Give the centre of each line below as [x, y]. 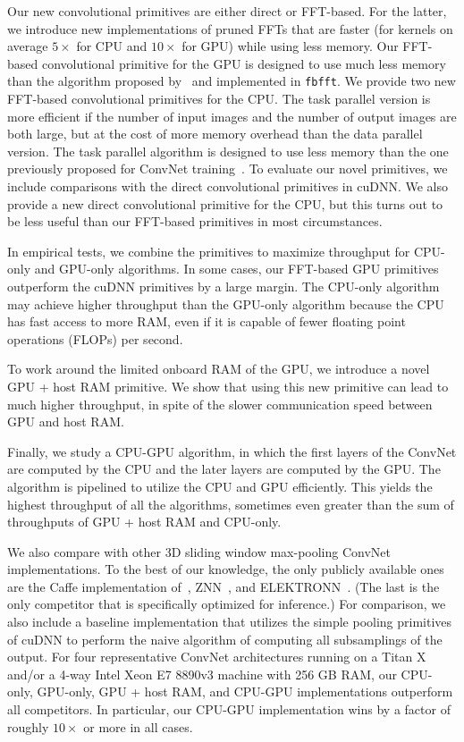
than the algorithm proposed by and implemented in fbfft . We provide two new [232, 81]
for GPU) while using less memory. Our [290, 46]
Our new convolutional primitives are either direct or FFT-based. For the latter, [227, 11]
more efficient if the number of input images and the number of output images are [232, 116]
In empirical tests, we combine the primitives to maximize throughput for [209, 251]
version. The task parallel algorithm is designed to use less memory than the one [228, 151]
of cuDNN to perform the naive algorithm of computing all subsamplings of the [225, 639]
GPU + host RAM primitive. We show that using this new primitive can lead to [228, 386]
